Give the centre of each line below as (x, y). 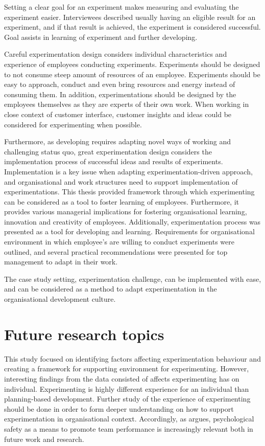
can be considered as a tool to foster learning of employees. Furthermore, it (122, 201)
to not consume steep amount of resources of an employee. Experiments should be (132, 74)
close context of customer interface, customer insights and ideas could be (118, 114)
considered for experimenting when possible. (73, 124)
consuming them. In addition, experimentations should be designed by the (120, 94)
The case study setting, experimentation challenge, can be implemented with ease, (133, 278)
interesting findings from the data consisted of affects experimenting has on (122, 378)
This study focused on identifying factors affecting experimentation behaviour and (132, 358)
